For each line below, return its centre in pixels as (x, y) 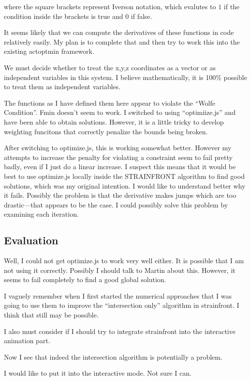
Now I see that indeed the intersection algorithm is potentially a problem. (113, 357)
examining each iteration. (41, 214)
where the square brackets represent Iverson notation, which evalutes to (110, 6)
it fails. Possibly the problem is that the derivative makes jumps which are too (120, 195)
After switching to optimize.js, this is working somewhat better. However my (118, 148)
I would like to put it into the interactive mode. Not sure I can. (98, 373)
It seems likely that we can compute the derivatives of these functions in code (119, 32)
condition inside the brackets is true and (64, 16)
